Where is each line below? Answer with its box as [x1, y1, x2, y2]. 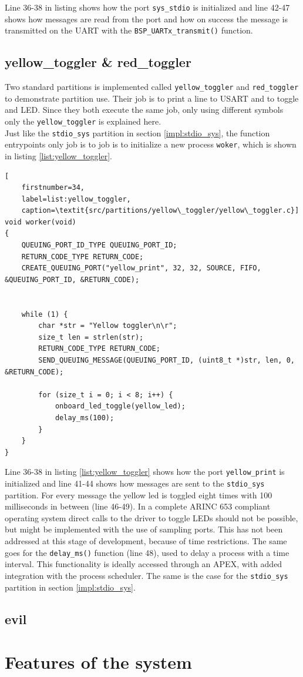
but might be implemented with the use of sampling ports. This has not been [5, 523, 283, 535]
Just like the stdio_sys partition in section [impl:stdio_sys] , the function [5, 126, 270, 139]
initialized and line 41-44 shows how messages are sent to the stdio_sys [5, 477, 265, 490]
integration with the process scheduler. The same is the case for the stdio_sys [5, 569, 288, 581]
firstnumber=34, [21, 183, 85, 192]
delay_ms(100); [55, 413, 115, 422]
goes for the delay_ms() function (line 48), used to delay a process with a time [5, 546, 289, 558]
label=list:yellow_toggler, [21, 195, 131, 203]
